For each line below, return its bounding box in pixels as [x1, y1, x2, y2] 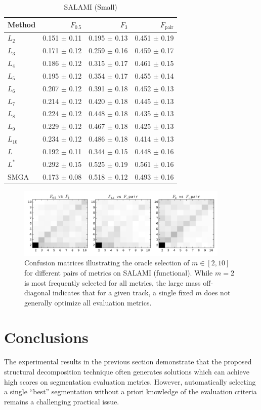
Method [8, 19, 36, 30]
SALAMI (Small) [64, 2, 117, 12]
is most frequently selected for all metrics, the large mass [24, 277, 201, 288]
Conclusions [4, 327, 89, 348]
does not [204, 287, 231, 298]
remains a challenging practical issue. [4, 396, 119, 406]
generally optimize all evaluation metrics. [24, 297, 152, 307]
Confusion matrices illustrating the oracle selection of [24, 257, 190, 268]
